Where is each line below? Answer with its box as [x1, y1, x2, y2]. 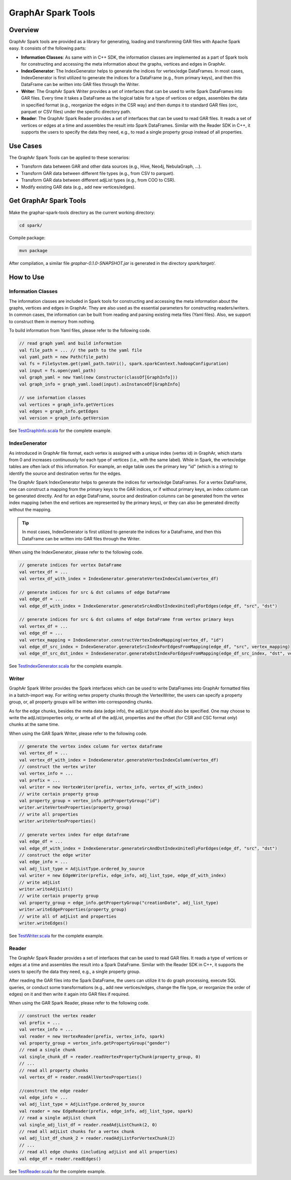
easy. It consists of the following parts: [9, 45, 86, 51]
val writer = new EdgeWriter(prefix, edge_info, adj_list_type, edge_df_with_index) [19, 873, 226, 878]
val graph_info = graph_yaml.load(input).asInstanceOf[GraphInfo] [19, 382, 180, 387]
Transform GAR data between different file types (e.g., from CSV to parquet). [21, 170, 175, 176]
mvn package [19, 248, 48, 254]
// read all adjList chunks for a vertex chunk [19, 1129, 134, 1134]
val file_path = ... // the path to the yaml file [19, 347, 143, 353]
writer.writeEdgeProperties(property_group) [19, 907, 127, 912]
